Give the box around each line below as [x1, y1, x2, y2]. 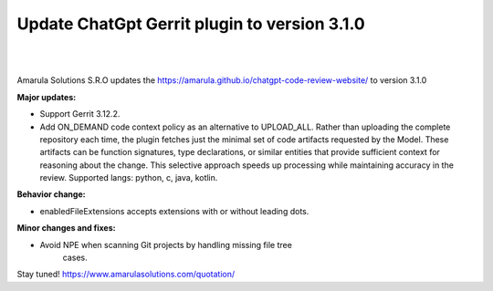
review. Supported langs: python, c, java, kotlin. [39, 172, 218, 183]
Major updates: [16, 91, 77, 102]
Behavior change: [16, 189, 86, 200]
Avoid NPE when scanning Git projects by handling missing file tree [39, 239, 292, 250]
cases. [62, 252, 88, 264]
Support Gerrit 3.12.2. [39, 109, 121, 120]
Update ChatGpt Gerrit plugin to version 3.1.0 [16, 14, 365, 34]
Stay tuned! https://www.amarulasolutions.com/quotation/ [16, 269, 236, 280]
